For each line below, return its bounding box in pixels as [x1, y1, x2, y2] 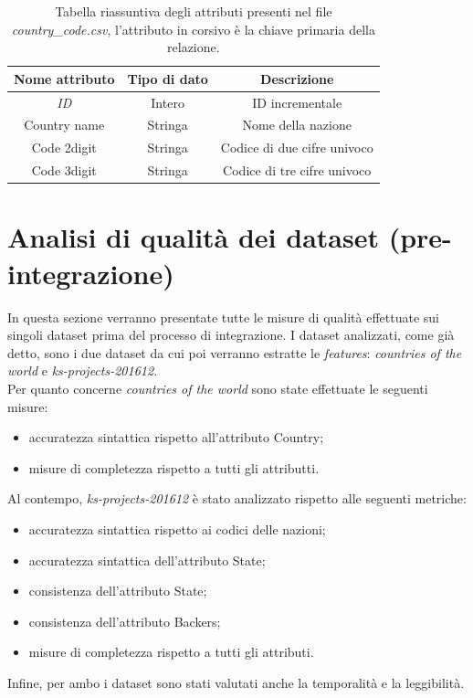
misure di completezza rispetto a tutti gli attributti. [28, 458, 320, 477]
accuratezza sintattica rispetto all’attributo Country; [28, 428, 324, 447]
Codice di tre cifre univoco [223, 161, 372, 180]
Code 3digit [31, 161, 97, 180]
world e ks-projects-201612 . [7, 361, 158, 380]
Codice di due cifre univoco [220, 138, 373, 157]
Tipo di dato [127, 69, 208, 88]
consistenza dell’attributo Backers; [28, 611, 221, 630]
